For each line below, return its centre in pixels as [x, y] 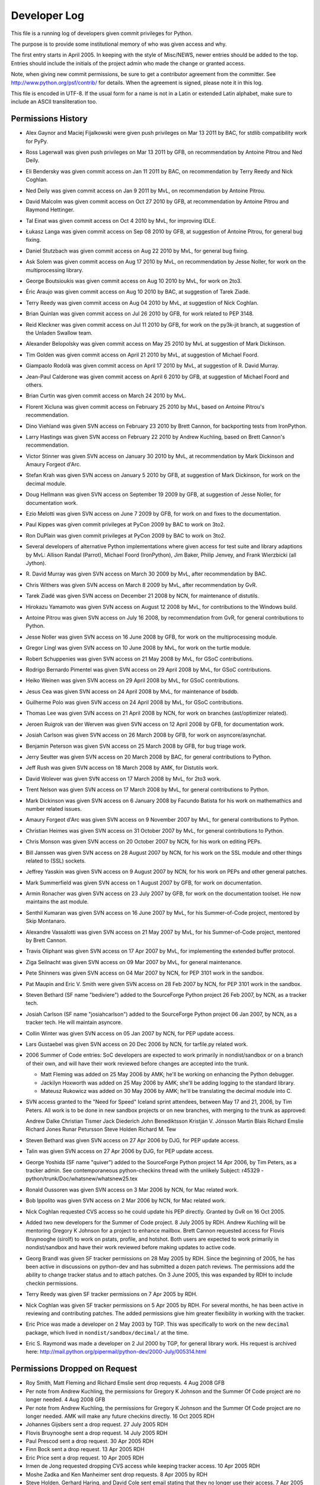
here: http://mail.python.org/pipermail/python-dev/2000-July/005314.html [116, 1352]
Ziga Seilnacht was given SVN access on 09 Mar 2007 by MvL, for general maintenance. [134, 962]
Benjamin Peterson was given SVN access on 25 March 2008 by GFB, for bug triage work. [136, 746]
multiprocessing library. [55, 270]
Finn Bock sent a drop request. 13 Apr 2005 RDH [85, 1449]
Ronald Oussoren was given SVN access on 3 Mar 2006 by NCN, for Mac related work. [132, 1189]
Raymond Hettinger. [50, 210]
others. [35, 385]
